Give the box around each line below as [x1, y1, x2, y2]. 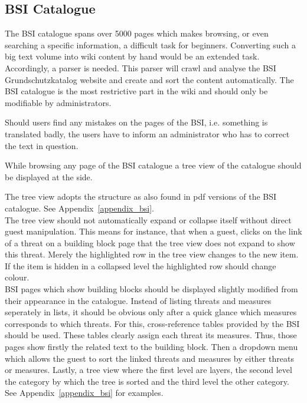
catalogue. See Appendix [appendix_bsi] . [5, 201, 154, 214]
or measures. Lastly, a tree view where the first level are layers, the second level [5, 364, 292, 376]
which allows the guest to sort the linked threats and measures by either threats [5, 352, 294, 364]
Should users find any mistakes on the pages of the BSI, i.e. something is [5, 116, 268, 128]
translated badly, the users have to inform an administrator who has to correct [5, 127, 290, 140]
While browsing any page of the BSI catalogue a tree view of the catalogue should [5, 159, 302, 171]
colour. [5, 271, 30, 283]
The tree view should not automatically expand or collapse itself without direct [5, 213, 292, 226]
